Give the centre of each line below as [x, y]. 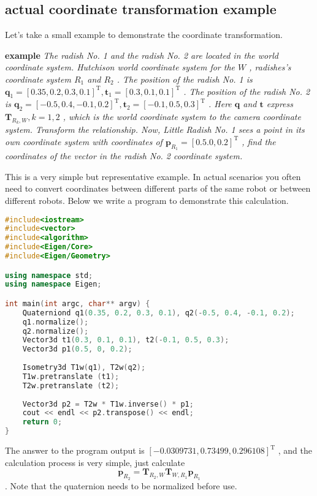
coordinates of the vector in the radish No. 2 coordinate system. [124, 156]
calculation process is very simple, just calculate [95, 462]
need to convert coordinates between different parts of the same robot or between [158, 188]
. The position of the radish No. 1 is [185, 79]
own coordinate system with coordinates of [84, 141]
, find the [259, 141]
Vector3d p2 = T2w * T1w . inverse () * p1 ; [108, 404]
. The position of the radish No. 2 [247, 91]
